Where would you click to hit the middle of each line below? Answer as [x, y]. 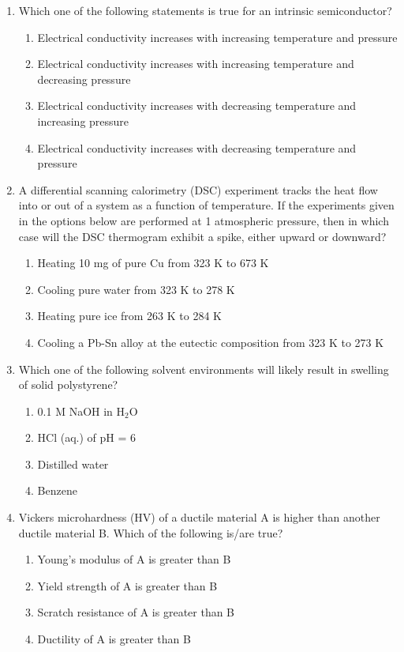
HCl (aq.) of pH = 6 [87, 437]
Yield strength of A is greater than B [127, 585]
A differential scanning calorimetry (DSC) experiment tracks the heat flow [198, 189]
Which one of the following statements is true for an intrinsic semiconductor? [205, 10]
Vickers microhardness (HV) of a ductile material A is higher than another [199, 517]
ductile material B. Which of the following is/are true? [151, 532]
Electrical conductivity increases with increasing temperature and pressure [217, 37]
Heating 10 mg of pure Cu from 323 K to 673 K [153, 263]
